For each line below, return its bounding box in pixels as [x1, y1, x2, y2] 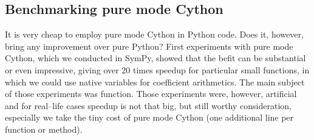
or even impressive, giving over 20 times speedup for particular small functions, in [5, 63, 310, 76]
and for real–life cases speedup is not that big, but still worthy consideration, [5, 99, 292, 112]
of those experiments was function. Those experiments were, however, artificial [5, 87, 297, 100]
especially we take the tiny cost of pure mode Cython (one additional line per [5, 111, 294, 124]
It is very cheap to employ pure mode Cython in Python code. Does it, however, [5, 28, 304, 41]
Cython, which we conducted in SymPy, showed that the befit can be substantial [5, 52, 306, 64]
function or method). [5, 122, 83, 135]
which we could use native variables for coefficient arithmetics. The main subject [5, 75, 305, 88]
